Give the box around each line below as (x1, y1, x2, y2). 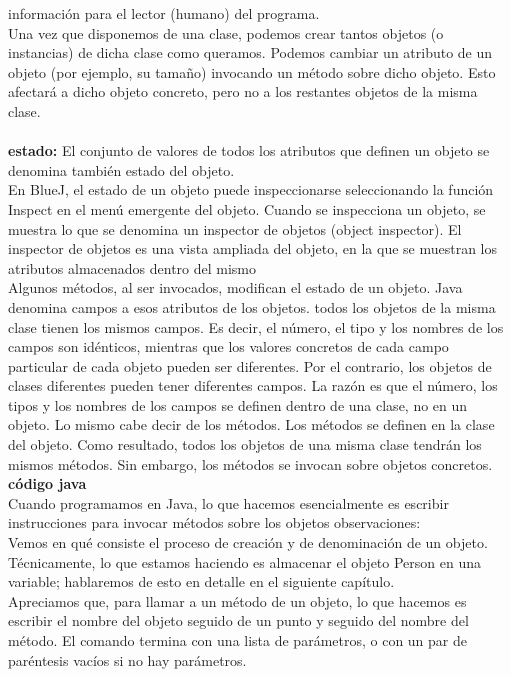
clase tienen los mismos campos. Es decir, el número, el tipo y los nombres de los (8, 316, 504, 337)
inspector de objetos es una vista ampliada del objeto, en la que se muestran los (8, 238, 498, 259)
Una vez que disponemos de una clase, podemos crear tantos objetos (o (8, 22, 444, 43)
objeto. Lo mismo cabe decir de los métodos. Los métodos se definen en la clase (8, 414, 495, 435)
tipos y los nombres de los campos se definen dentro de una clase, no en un (8, 394, 468, 415)
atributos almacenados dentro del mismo (8, 257, 257, 278)
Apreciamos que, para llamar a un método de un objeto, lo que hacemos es (8, 590, 467, 611)
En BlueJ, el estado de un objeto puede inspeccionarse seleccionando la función (8, 179, 494, 200)
